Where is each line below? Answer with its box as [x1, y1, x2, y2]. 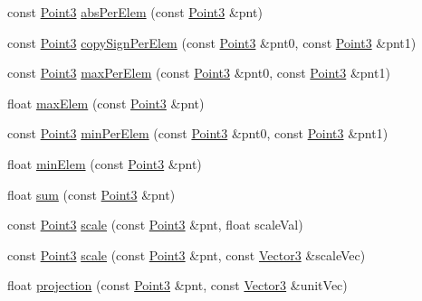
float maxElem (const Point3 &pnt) [7, 93, 205, 112]
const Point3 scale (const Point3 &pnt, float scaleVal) [7, 215, 303, 234]
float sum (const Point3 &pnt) [7, 184, 176, 203]
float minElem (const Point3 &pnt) [7, 154, 202, 173]
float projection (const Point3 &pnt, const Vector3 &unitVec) [7, 276, 348, 295]
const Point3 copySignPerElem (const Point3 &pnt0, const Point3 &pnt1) [7, 33, 417, 52]
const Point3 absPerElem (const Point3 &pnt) [7, 3, 263, 21]
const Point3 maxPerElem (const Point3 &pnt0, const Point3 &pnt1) [7, 63, 390, 82]
